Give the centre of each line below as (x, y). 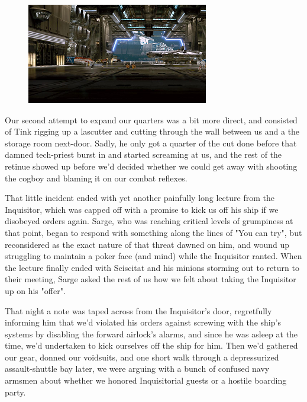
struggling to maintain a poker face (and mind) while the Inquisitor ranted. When (153, 256)
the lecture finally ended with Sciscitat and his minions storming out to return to (152, 267)
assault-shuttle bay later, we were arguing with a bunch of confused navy (137, 368)
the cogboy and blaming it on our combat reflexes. (96, 178)
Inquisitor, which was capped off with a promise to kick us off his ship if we (142, 209)
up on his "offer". (35, 290)
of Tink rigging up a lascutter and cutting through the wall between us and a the (152, 131)
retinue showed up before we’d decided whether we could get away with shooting (151, 166)
